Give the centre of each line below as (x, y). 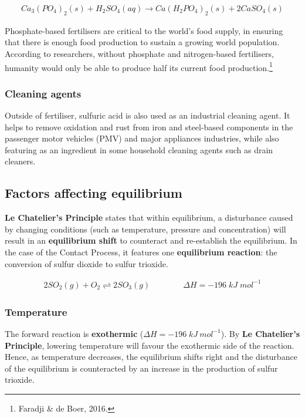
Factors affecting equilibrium (94, 193)
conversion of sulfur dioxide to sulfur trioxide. (87, 263)
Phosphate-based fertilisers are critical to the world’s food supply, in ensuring (144, 30)
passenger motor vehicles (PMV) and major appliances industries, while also (142, 138)
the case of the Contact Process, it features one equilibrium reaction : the (141, 252)
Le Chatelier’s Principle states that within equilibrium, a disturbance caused (149, 218)
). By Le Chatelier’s (260, 333)
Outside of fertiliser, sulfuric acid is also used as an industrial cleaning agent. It (148, 115)
